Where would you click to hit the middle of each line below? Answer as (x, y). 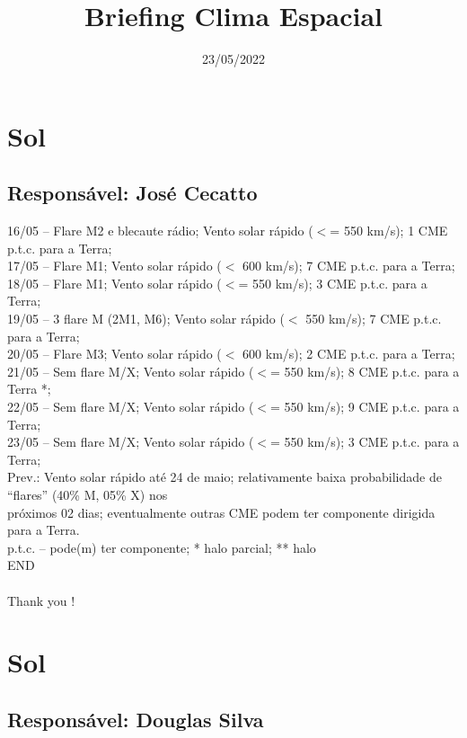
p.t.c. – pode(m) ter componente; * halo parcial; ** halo (162, 547)
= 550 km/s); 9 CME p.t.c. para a (365, 407)
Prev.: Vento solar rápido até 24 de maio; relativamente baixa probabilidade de (225, 477)
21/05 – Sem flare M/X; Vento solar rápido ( (131, 371)
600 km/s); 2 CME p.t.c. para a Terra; (349, 354)
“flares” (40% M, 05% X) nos (88, 495)
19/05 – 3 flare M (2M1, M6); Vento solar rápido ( (146, 319)
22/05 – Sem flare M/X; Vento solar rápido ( (131, 407)
